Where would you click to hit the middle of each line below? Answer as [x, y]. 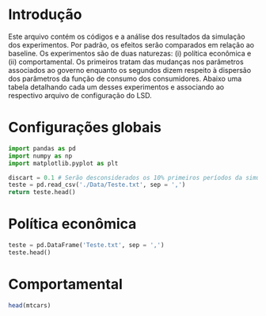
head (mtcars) [30, 305]
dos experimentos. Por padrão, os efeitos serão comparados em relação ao [131, 44]
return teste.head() [42, 192]
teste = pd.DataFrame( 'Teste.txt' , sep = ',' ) [86, 246]
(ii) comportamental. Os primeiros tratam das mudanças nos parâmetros [126, 62]
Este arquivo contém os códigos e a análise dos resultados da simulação [127, 36]
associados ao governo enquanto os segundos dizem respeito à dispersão [130, 70]
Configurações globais [85, 128]
